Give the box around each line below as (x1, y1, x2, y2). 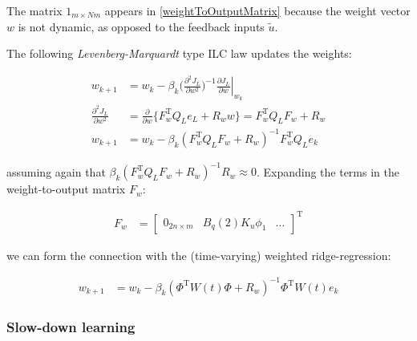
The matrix (6, 2, 63, 18)
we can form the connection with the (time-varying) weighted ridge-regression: (6, 246, 391, 263)
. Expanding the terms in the (256, 163, 399, 180)
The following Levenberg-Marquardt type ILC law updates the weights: (6, 45, 352, 62)
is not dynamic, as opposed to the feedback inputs (18, 18, 265, 35)
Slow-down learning (6, 316, 136, 336)
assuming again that (6, 163, 106, 180)
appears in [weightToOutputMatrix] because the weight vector (104, 2, 411, 18)
